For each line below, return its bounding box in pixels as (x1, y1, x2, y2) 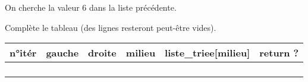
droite (88, 46, 117, 60)
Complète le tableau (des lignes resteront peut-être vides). (5, 21, 216, 33)
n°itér (10, 46, 37, 60)
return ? (259, 46, 299, 60)
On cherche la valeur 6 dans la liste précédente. (5, 1, 177, 13)
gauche (46, 46, 79, 60)
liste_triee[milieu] (165, 46, 250, 60)
